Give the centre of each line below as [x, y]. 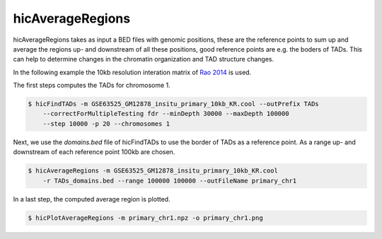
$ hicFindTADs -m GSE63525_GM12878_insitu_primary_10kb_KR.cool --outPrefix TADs [174, 104]
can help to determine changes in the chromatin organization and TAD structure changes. [144, 59]
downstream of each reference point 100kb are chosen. [94, 152]
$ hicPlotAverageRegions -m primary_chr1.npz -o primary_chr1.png [145, 218]
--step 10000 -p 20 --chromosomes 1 [106, 123]
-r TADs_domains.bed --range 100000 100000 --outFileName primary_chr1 [170, 181]
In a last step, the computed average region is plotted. [92, 199]
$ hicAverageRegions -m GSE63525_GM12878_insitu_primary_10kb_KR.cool [153, 171]
